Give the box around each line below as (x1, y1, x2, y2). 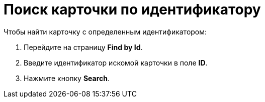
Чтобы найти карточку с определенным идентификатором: (4, 27, 207, 36)
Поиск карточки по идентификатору (4, 1, 261, 18)
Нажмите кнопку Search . (24, 73, 110, 82)
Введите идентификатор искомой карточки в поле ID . (24, 58, 208, 67)
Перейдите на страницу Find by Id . (24, 42, 143, 51)
